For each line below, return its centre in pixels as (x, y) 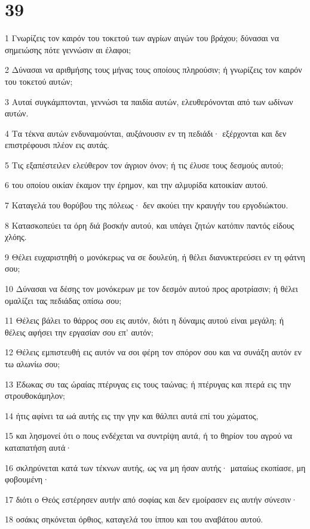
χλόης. (16, 237)
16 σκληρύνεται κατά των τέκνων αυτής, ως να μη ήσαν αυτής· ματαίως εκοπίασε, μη (155, 467)
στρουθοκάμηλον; (35, 396)
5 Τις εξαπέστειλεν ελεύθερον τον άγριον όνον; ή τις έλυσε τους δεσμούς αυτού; (144, 164)
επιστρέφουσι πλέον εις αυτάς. (57, 145)
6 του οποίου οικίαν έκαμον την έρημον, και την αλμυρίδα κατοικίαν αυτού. (136, 185)
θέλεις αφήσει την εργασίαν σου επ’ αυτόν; (79, 332)
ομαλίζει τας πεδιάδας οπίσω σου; (63, 300)
